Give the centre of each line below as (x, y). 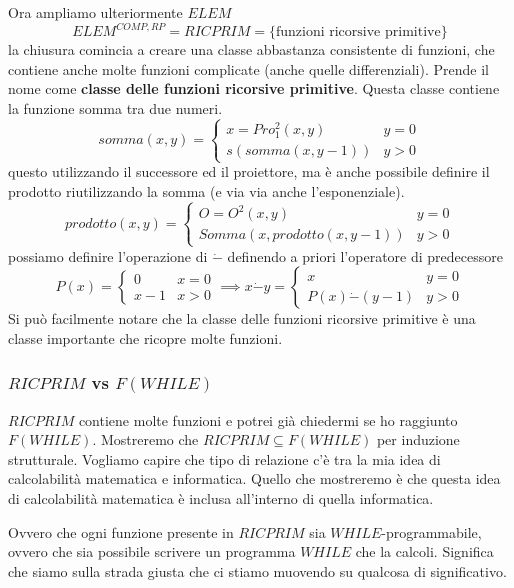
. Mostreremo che (145, 439)
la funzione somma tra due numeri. (115, 107)
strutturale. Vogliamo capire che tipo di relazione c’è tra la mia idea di (224, 458)
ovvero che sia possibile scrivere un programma (152, 551)
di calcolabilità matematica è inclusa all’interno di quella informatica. (221, 497)
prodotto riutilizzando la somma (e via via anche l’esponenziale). (206, 190)
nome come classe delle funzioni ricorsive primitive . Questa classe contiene (254, 88)
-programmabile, (431, 531)
